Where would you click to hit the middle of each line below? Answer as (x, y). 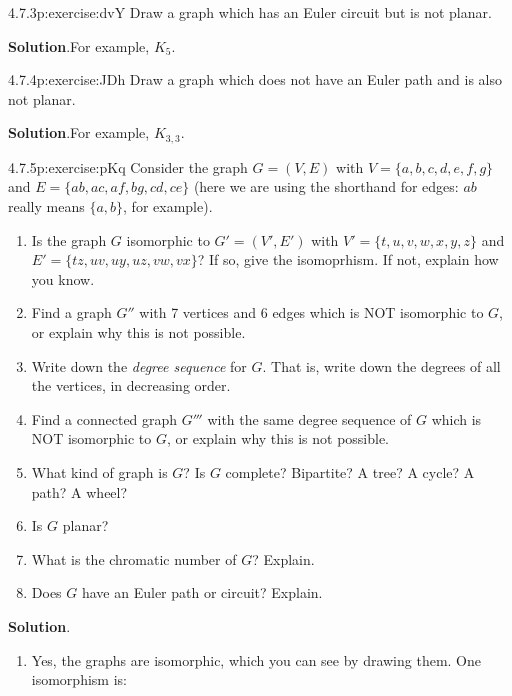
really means (46, 206)
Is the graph (69, 239)
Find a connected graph (104, 418)
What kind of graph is (99, 471)
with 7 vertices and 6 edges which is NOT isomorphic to (311, 312)
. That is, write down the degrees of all (381, 365)
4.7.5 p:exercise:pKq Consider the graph (128, 166)
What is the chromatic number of (134, 558)
